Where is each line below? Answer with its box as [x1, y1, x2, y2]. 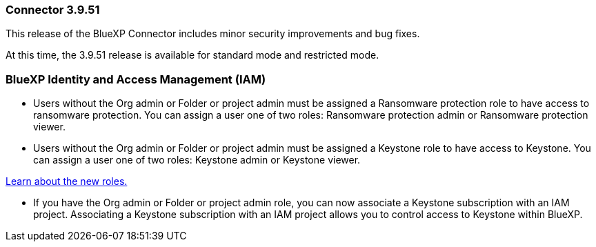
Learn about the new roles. [6, 175, 128, 188]
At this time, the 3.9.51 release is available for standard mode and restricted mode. [6, 49, 379, 61]
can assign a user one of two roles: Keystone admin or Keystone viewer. [33, 154, 361, 166]
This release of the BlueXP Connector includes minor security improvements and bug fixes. [6, 28, 420, 40]
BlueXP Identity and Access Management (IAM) [6, 72, 266, 86]
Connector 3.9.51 [6, 3, 100, 17]
